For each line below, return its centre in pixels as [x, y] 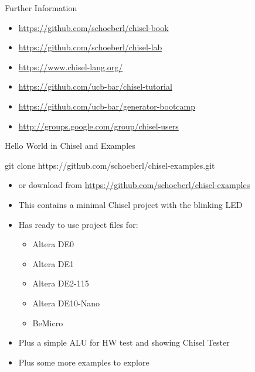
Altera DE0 [53, 244]
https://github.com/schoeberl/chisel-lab [90, 47]
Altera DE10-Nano [66, 303]
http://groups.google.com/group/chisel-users [98, 126]
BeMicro [48, 322]
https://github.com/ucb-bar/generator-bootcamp [107, 106]
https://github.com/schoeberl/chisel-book [93, 27]
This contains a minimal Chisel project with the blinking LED [130, 204]
